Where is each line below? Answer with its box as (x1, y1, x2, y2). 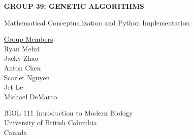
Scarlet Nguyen (4, 72, 50, 82)
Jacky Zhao (4, 53, 38, 63)
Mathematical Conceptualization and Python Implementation (4, 17, 190, 27)
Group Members (4, 34, 53, 44)
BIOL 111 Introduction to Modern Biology (4, 108, 133, 118)
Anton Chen (4, 62, 41, 72)
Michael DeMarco (4, 91, 57, 101)
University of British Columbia (4, 117, 97, 127)
